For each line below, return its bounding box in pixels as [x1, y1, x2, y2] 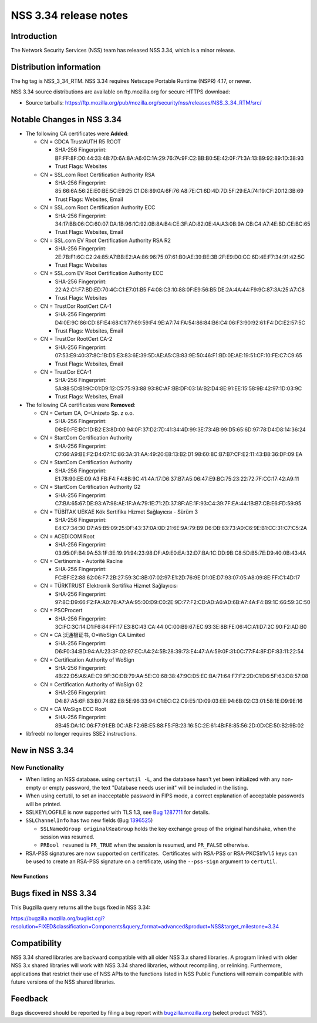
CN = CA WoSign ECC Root [40, 706, 107, 712]
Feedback [11, 994, 48, 1004]
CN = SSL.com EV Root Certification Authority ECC [40, 270, 164, 277]
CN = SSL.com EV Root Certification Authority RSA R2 [40, 237, 171, 244]
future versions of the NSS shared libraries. [11, 978, 116, 985]
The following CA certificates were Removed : [25, 401, 136, 408]
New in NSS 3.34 [11, 745, 74, 755]
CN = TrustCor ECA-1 [40, 368, 92, 375]
